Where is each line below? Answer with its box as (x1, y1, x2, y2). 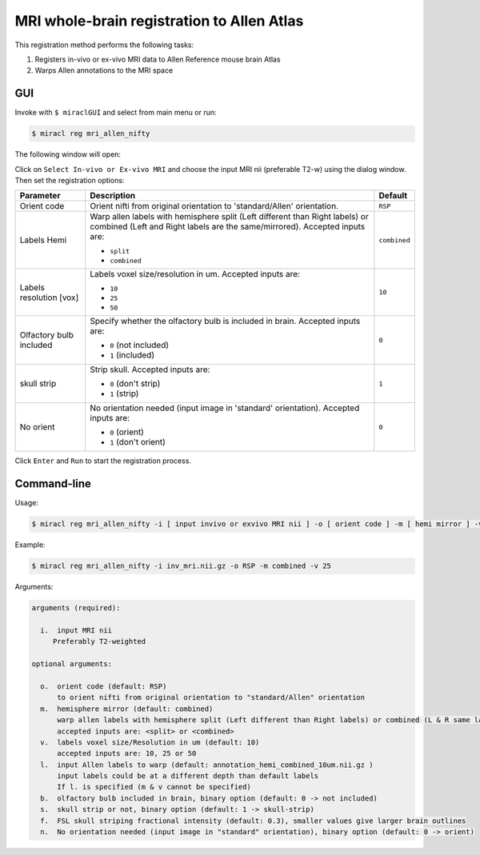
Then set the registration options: (14, 175, 125, 185)
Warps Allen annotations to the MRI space (34, 66, 174, 75)
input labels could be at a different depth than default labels (57, 772, 319, 781)
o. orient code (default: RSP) (40, 681, 167, 691)
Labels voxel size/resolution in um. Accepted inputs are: (90, 269, 300, 280)
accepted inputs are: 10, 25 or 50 (57, 749, 197, 758)
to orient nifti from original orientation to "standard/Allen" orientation (57, 693, 366, 702)
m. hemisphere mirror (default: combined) (40, 704, 214, 713)
